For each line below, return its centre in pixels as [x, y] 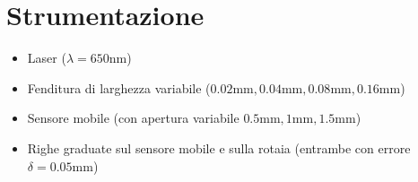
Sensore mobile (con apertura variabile [133, 118]
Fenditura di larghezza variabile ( [119, 87]
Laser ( [47, 58]
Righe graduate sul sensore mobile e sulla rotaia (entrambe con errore [219, 147]
